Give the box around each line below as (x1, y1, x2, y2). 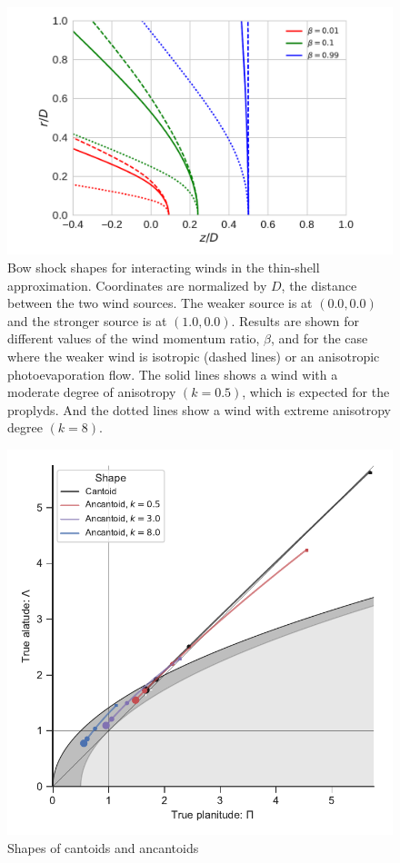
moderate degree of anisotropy (7, 382, 176, 402)
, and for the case (271, 329, 368, 348)
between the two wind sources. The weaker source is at (7, 293, 313, 312)
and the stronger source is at (7, 311, 167, 330)
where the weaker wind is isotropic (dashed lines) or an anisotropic (7, 347, 380, 366)
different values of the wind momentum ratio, (7, 329, 260, 348)
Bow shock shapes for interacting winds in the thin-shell (7, 258, 320, 277)
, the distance (281, 275, 357, 294)
